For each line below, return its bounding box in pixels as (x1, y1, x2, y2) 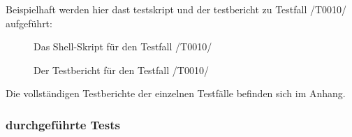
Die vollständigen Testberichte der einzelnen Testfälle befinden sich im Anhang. (6, 86, 346, 101)
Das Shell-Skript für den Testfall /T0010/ (34, 39, 212, 54)
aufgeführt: (6, 15, 52, 30)
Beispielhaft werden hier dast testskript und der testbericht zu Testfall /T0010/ (6, 2, 347, 16)
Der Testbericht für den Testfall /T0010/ (34, 62, 209, 77)
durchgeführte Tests (6, 115, 120, 133)
